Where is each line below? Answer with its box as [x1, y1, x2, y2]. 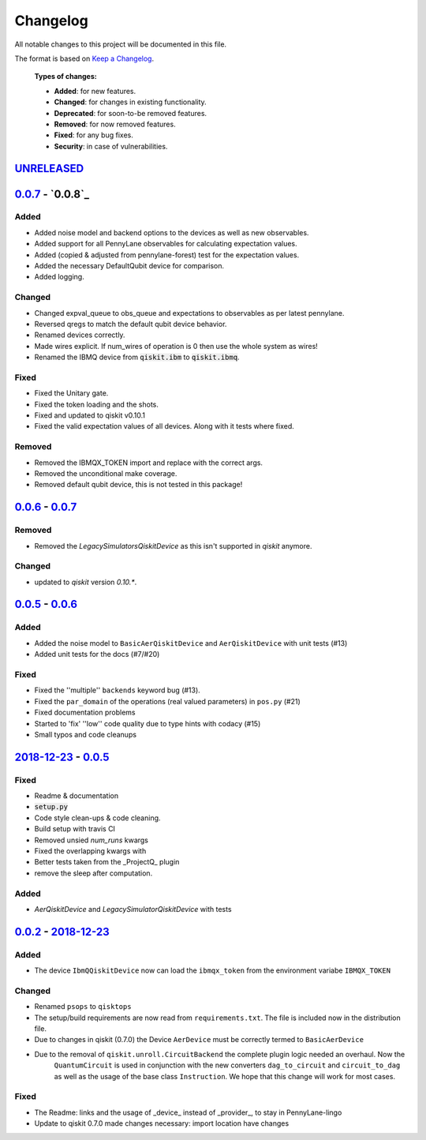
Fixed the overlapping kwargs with [34, 846, 147, 856]
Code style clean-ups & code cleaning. [34, 813, 161, 823]
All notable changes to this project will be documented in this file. [14, 39, 227, 49]
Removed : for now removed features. [54, 119, 177, 129]
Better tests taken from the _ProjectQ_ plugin [34, 857, 180, 867]
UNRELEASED [14, 162, 84, 175]
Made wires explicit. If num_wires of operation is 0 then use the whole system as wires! [34, 341, 319, 351]
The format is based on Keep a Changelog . [14, 54, 154, 63]
